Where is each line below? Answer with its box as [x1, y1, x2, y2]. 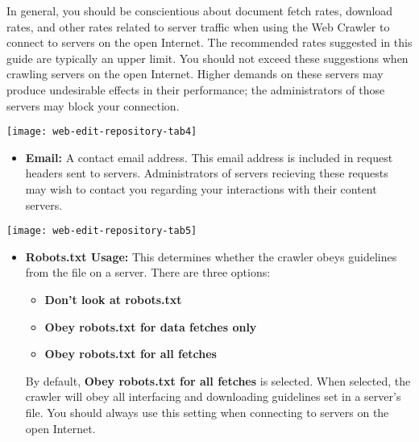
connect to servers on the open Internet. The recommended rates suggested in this [6, 34, 413, 51]
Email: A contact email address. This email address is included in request [25, 148, 393, 165]
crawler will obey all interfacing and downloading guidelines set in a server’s [25, 388, 401, 405]
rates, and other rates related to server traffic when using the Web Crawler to [6, 18, 390, 35]
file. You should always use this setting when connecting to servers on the [25, 404, 389, 420]
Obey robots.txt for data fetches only [44, 318, 257, 335]
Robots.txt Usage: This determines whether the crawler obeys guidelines [25, 248, 397, 265]
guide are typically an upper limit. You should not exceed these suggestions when [6, 49, 409, 66]
